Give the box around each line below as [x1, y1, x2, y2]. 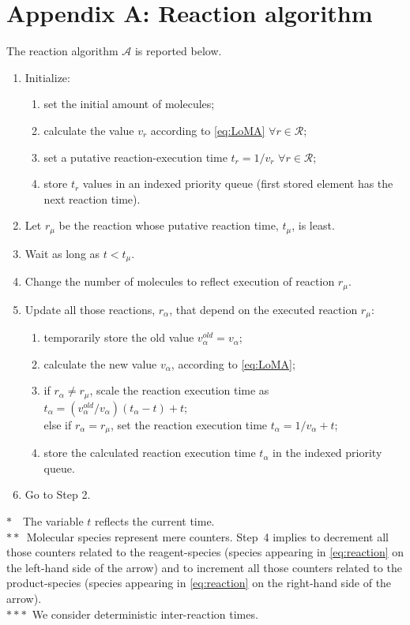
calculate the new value [43, 355, 157, 372]
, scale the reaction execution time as [89, 382, 269, 399]
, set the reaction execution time [111, 416, 268, 432]
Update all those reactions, [24, 301, 156, 317]
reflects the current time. [95, 512, 215, 529]
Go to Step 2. [24, 486, 91, 503]
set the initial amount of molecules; [43, 95, 215, 112]
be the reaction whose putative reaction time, [58, 217, 279, 234]
